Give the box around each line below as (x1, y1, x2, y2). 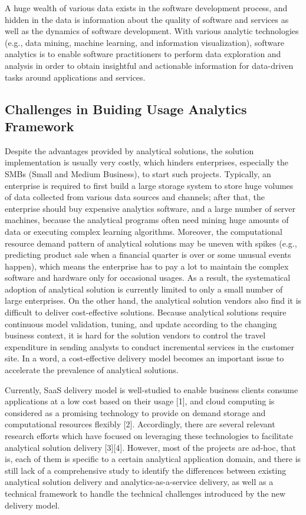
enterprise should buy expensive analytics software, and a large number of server (5, 202, 296, 214)
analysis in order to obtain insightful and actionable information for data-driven (5, 59, 294, 71)
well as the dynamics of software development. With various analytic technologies (5, 25, 299, 37)
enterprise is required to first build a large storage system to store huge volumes (5, 179, 294, 191)
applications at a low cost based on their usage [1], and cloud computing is (5, 395, 275, 407)
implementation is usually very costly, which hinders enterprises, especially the (5, 156, 288, 168)
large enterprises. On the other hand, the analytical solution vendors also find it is (5, 294, 302, 307)
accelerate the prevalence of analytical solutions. (5, 364, 179, 376)
